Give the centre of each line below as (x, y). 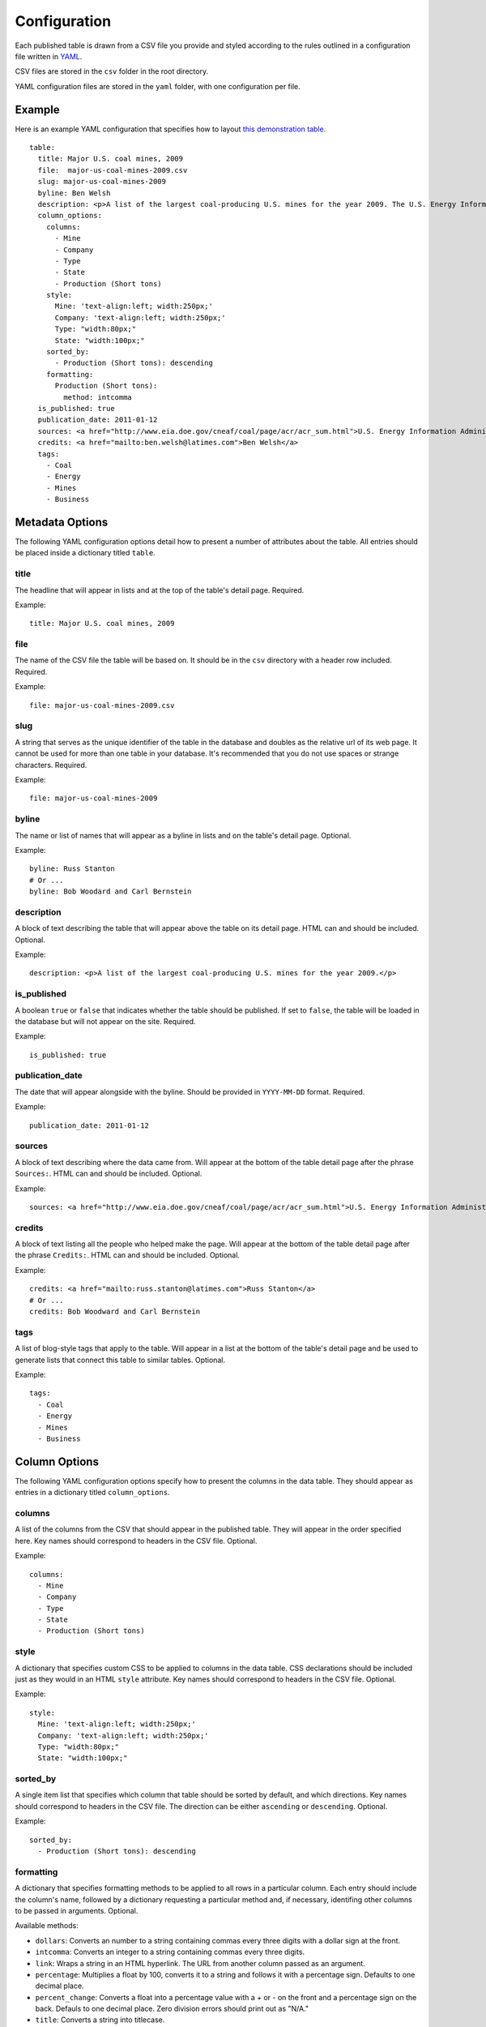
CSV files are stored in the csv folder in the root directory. (112, 71)
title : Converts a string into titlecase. (100, 2020)
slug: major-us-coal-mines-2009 (102, 182)
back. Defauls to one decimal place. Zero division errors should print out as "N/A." (172, 2009)
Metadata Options (62, 522)
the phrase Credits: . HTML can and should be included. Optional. (128, 1255)
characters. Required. (51, 765)
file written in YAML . (49, 56)
